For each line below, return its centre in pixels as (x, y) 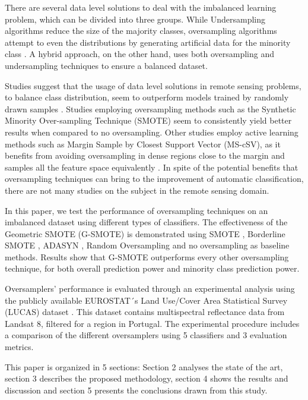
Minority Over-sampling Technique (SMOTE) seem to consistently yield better (148, 120)
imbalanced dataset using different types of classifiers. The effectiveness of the (146, 222)
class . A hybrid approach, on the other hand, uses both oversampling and (140, 54)
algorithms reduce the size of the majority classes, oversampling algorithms (141, 31)
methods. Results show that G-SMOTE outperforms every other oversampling (147, 256)
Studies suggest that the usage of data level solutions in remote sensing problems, (153, 85)
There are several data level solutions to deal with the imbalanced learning (141, 7)
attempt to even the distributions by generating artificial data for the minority (148, 42)
